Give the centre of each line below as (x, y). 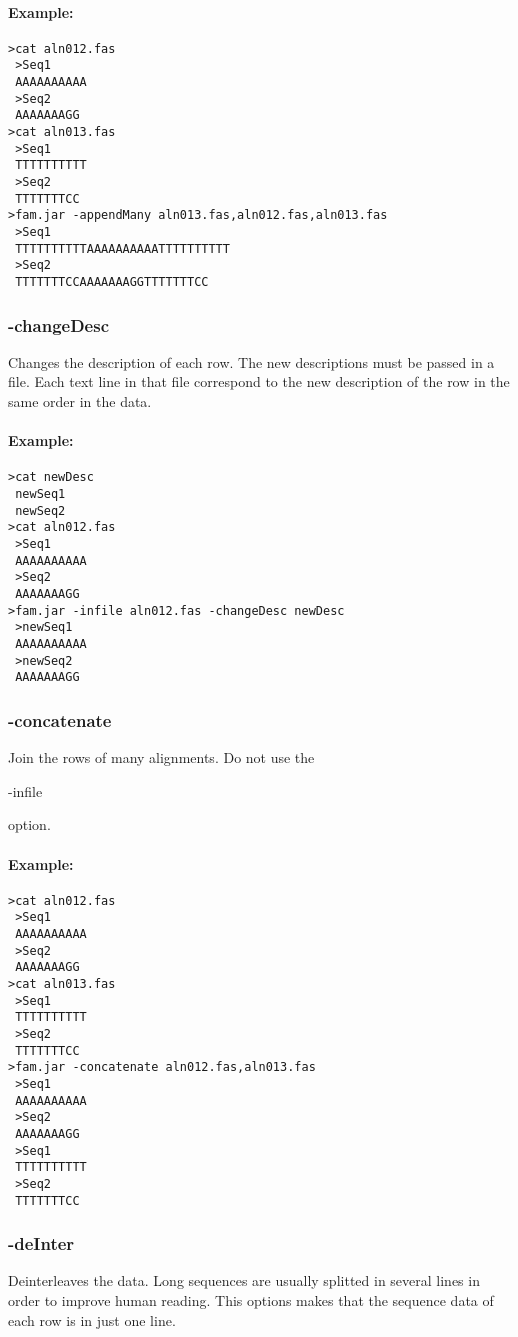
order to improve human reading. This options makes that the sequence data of (251, 1300)
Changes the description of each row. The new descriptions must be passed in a (251, 361)
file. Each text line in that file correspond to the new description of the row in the (259, 381)
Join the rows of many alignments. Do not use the (161, 757)
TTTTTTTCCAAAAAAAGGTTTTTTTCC (112, 281)
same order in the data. (80, 401)
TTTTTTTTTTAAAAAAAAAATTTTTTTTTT (122, 248)
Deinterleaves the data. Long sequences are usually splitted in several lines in (244, 1280)
